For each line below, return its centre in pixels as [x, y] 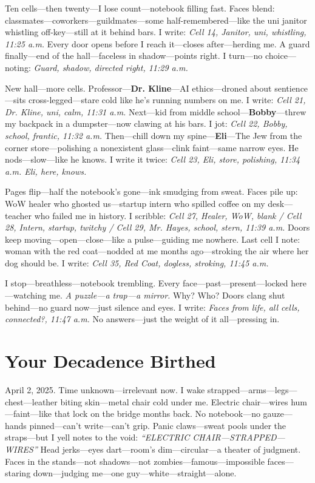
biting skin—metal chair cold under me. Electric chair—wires [174, 401]
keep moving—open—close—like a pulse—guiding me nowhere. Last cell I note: [153, 239]
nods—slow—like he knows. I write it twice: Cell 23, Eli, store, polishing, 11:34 [153, 159]
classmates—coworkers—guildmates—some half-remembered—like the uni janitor [156, 20]
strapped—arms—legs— [252, 389]
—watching [26, 295]
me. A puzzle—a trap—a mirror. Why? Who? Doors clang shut [167, 295]
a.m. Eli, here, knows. [46, 171]
